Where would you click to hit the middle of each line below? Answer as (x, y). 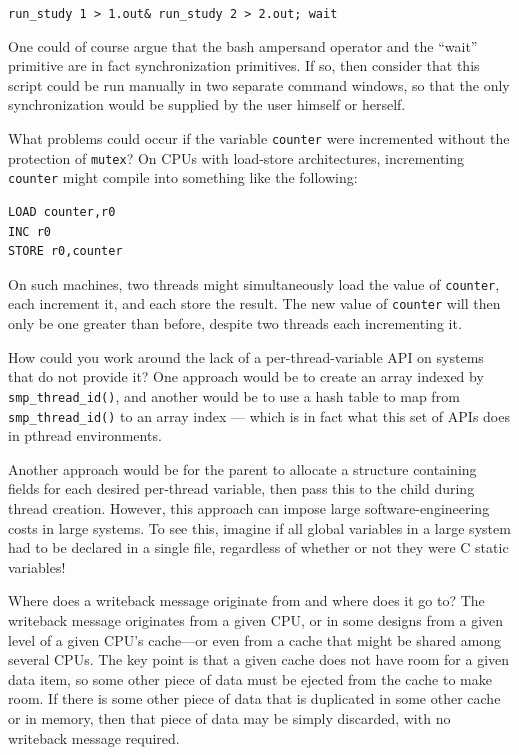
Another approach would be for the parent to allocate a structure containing (242, 468)
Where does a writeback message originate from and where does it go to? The (246, 600)
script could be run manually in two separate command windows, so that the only (259, 84)
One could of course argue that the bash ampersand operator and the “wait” (243, 45)
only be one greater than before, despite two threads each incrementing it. (235, 323)
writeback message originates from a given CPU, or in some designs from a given (256, 619)
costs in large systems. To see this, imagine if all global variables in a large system (259, 527)
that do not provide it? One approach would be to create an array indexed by (246, 376)
